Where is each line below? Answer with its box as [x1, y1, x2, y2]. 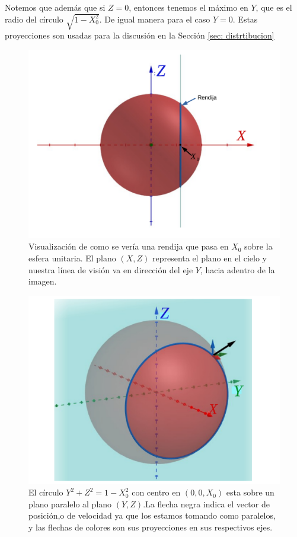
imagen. [28, 275, 57, 287]
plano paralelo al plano [28, 497, 112, 510]
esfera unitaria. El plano [28, 251, 116, 264]
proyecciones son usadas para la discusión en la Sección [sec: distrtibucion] [5, 29, 274, 41]
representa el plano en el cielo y [152, 251, 267, 264]
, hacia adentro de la [200, 263, 275, 276]
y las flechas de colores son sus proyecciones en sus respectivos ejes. [28, 521, 273, 533]
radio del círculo [5, 12, 63, 25]
